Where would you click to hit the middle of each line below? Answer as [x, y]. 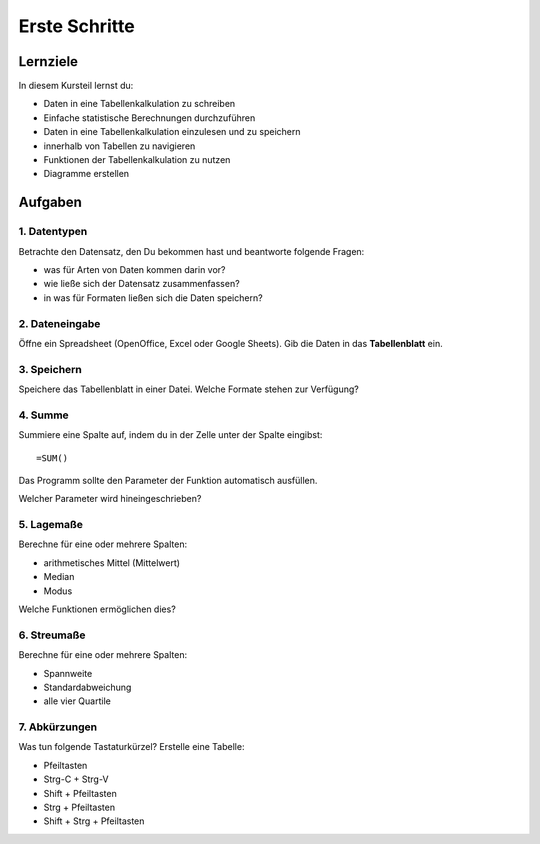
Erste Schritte [76, 26]
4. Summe [43, 415]
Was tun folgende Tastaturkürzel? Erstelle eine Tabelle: [131, 747]
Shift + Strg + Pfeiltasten [94, 821]
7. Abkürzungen [58, 727]
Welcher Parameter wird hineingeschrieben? [110, 499]
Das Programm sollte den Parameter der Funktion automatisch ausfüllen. [168, 480]
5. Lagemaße [51, 525]
